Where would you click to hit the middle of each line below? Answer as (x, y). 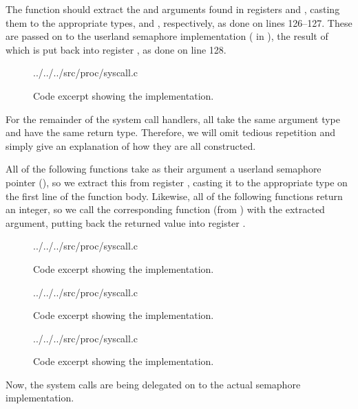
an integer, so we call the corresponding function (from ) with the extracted (165, 209)
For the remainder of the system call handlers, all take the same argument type (173, 119)
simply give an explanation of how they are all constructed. (131, 145)
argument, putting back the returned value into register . (126, 222)
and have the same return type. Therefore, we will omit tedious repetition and (171, 132)
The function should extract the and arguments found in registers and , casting (173, 9)
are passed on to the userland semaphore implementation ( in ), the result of (167, 36)
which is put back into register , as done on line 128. (116, 49)
